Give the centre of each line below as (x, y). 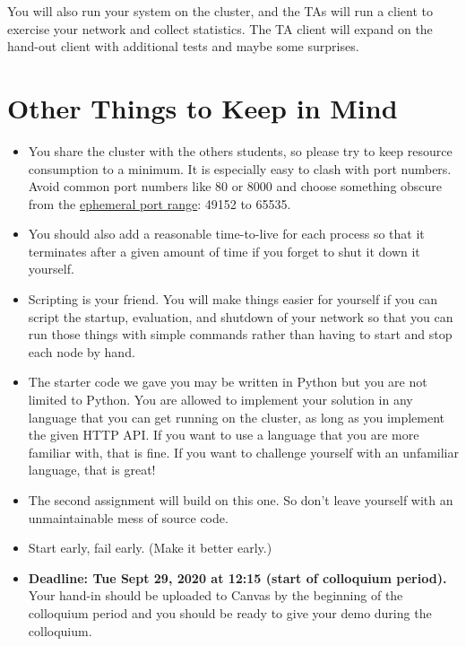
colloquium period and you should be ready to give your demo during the (230, 612)
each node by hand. (82, 351)
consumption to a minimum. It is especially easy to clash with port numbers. (240, 168)
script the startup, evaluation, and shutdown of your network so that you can (241, 316)
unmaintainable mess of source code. (128, 517)
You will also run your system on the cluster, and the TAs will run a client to (220, 11)
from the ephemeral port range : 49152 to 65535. (160, 203)
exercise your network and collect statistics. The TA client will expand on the (220, 28)
